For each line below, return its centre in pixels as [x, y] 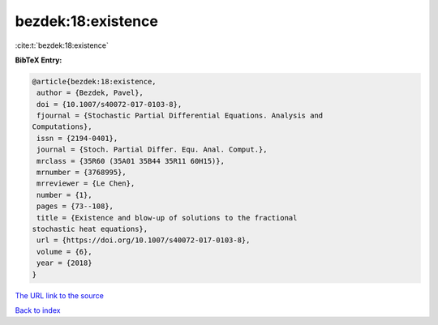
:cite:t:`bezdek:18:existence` [62, 45]
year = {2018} [64, 263]
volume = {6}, [64, 252]
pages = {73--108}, [75, 206]
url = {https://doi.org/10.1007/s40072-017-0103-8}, [144, 240]
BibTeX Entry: [39, 60]
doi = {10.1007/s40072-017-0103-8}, [109, 104]
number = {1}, [64, 195]
